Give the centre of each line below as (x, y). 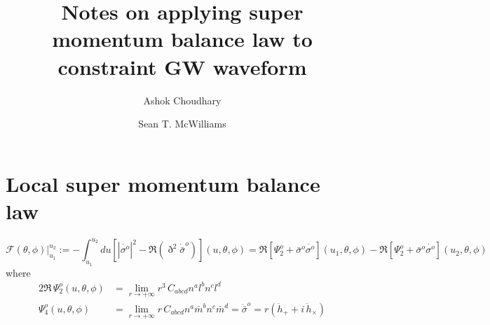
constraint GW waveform (182, 66)
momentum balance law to (182, 39)
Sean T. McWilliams (182, 124)
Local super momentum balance (163, 183)
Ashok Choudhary (182, 100)
